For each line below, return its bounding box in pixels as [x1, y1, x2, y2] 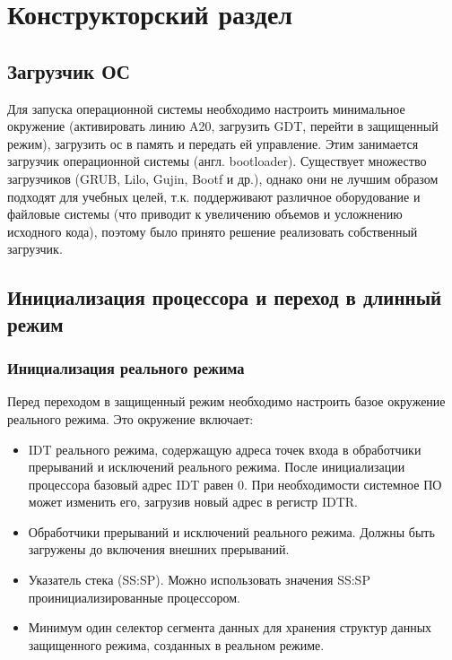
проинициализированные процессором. [28, 587, 240, 606]
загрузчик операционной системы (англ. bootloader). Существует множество [7, 152, 427, 170]
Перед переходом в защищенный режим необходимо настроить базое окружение [7, 392, 446, 411]
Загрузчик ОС [7, 56, 130, 84]
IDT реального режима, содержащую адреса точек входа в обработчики [28, 439, 422, 458]
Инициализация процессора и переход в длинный [7, 283, 442, 311]
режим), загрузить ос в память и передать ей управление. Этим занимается [7, 134, 419, 152]
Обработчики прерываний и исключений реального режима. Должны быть [28, 522, 435, 541]
